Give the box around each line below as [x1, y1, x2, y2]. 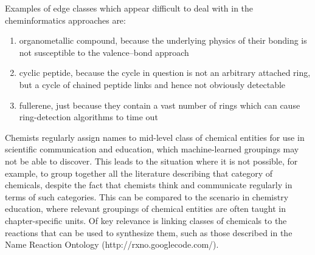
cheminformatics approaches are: [5, 13, 126, 26]
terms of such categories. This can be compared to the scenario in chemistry [5, 190, 289, 203]
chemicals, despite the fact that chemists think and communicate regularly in [5, 178, 292, 191]
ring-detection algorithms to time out [19, 110, 158, 123]
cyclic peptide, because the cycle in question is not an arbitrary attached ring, [19, 66, 311, 79]
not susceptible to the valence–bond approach [19, 46, 189, 58]
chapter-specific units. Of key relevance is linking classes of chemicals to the [5, 214, 287, 226]
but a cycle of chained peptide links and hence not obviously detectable [19, 78, 286, 90]
